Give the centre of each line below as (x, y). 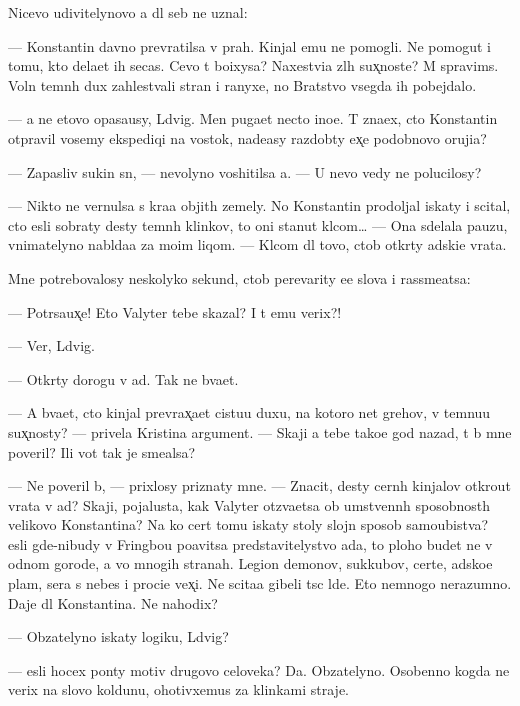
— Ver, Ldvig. (51, 345)
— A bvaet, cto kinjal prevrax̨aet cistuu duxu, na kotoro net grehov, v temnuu (249, 412)
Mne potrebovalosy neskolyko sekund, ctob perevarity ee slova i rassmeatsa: (239, 277)
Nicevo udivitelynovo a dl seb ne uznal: (128, 12)
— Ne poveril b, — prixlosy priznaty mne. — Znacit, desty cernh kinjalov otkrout (259, 485)
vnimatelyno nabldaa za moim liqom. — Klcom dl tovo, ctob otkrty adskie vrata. (257, 244)
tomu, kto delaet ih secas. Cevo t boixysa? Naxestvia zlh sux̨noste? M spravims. (253, 65)
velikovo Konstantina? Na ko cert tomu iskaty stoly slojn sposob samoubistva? (248, 524)
